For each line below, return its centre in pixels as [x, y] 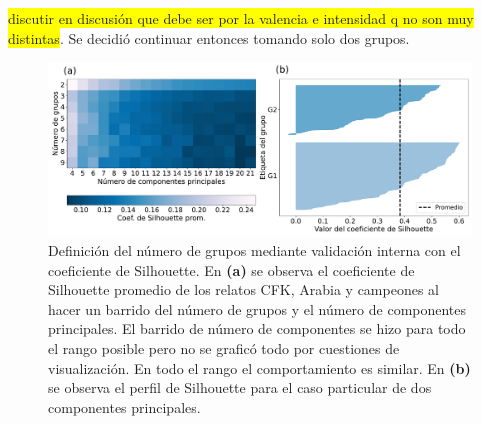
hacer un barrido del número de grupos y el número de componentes [257, 308]
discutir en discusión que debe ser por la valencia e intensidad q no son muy [241, 18]
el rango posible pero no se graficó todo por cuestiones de [224, 348]
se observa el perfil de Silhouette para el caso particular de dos [240, 387]
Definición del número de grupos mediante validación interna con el [254, 250]
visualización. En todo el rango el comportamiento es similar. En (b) [259, 367]
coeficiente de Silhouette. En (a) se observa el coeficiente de [231, 269]
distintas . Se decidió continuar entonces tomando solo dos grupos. [209, 37]
